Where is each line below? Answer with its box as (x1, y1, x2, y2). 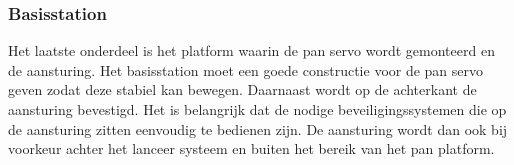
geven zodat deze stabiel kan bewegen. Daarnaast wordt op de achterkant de (8, 79, 477, 100)
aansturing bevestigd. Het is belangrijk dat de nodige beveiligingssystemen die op (8, 99, 507, 119)
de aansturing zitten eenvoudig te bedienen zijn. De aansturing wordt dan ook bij (8, 118, 508, 139)
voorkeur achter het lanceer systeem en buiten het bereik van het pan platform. (8, 138, 495, 159)
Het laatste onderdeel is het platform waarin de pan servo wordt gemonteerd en (8, 40, 495, 61)
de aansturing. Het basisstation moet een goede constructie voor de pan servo (8, 59, 484, 80)
